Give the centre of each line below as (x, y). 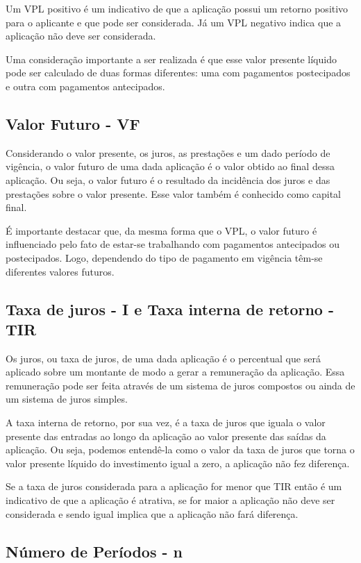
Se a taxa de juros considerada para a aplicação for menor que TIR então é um (174, 486)
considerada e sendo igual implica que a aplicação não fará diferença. (152, 513)
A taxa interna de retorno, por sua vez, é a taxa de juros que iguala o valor (166, 422)
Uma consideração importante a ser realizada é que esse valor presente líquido (171, 59)
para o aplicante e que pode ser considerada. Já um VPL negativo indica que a (174, 22)
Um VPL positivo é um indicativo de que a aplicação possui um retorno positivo (177, 8)
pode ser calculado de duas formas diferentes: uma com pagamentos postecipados (178, 73)
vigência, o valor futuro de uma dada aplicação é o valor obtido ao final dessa (170, 166)
